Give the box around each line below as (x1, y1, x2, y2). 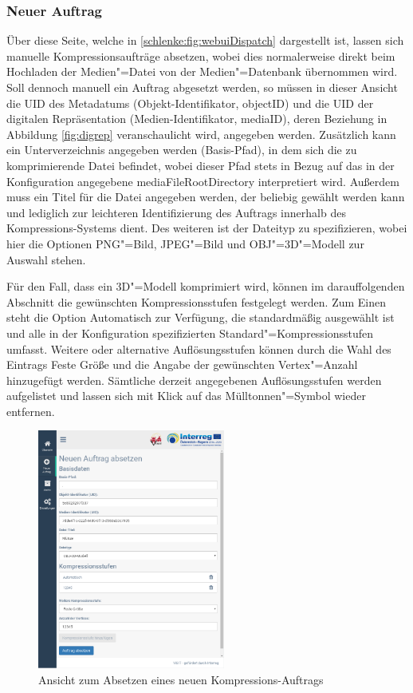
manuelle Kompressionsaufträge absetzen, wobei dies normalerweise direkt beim (6, 47, 395, 64)
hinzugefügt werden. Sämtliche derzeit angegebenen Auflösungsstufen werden (6, 371, 382, 388)
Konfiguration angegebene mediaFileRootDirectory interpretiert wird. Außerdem (6, 172, 399, 189)
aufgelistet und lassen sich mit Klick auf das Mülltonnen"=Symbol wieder (6, 387, 366, 404)
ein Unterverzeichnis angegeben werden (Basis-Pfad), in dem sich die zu (6, 141, 357, 158)
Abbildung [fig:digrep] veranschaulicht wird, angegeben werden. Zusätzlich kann (6, 125, 396, 142)
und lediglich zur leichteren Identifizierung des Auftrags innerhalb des (6, 204, 346, 220)
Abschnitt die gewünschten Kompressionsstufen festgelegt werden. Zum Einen (6, 293, 387, 310)
